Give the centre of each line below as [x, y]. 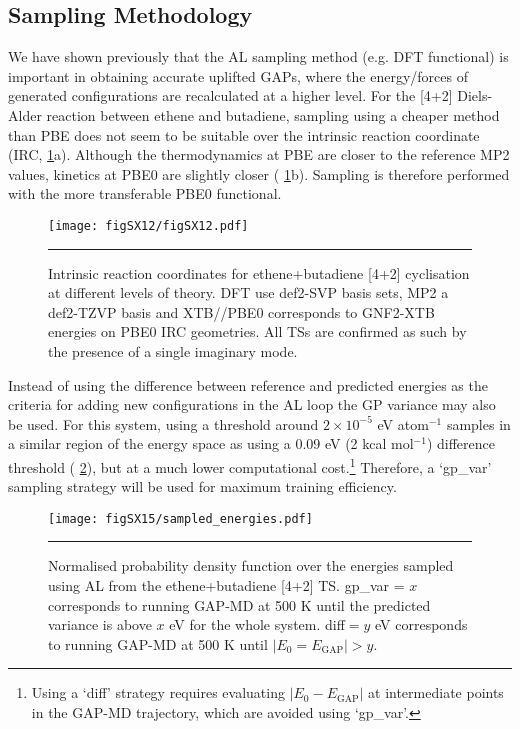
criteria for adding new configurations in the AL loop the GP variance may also [252, 404]
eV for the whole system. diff [257, 624]
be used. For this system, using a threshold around [163, 423]
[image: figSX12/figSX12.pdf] [148, 225]
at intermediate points [436, 692]
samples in [478, 423]
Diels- [475, 95]
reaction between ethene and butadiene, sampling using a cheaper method [273, 114]
